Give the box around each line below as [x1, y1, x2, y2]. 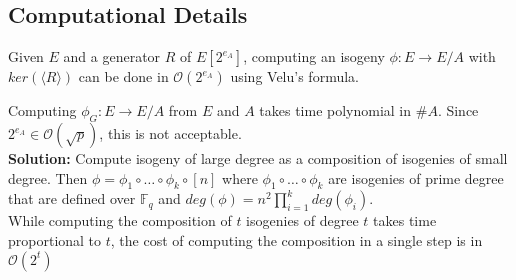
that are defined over [8, 188, 136, 209]
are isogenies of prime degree [328, 167, 504, 188]
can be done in [78, 66, 169, 87]
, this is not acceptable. [99, 123, 242, 143]
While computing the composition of [8, 210, 232, 231]
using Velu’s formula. [230, 66, 359, 87]
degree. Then [8, 167, 88, 188]
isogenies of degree [246, 210, 359, 231]
